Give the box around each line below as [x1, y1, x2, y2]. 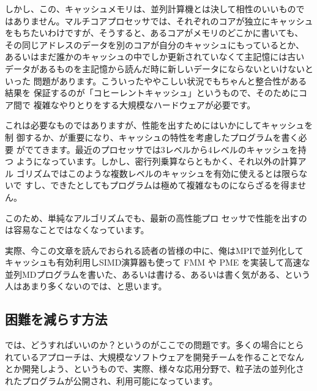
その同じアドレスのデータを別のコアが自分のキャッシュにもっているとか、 [5, 38, 305, 51]
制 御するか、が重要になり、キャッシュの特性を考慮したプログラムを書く [5, 130, 299, 143]
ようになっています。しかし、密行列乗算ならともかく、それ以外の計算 [16, 155, 298, 168]
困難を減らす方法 [5, 310, 108, 329]
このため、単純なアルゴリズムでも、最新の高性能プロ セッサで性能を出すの [5, 211, 307, 224]
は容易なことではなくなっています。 [5, 223, 149, 236]
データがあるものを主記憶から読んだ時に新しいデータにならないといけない [5, 62, 305, 75]
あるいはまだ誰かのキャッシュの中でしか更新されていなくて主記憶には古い [5, 50, 305, 63]
